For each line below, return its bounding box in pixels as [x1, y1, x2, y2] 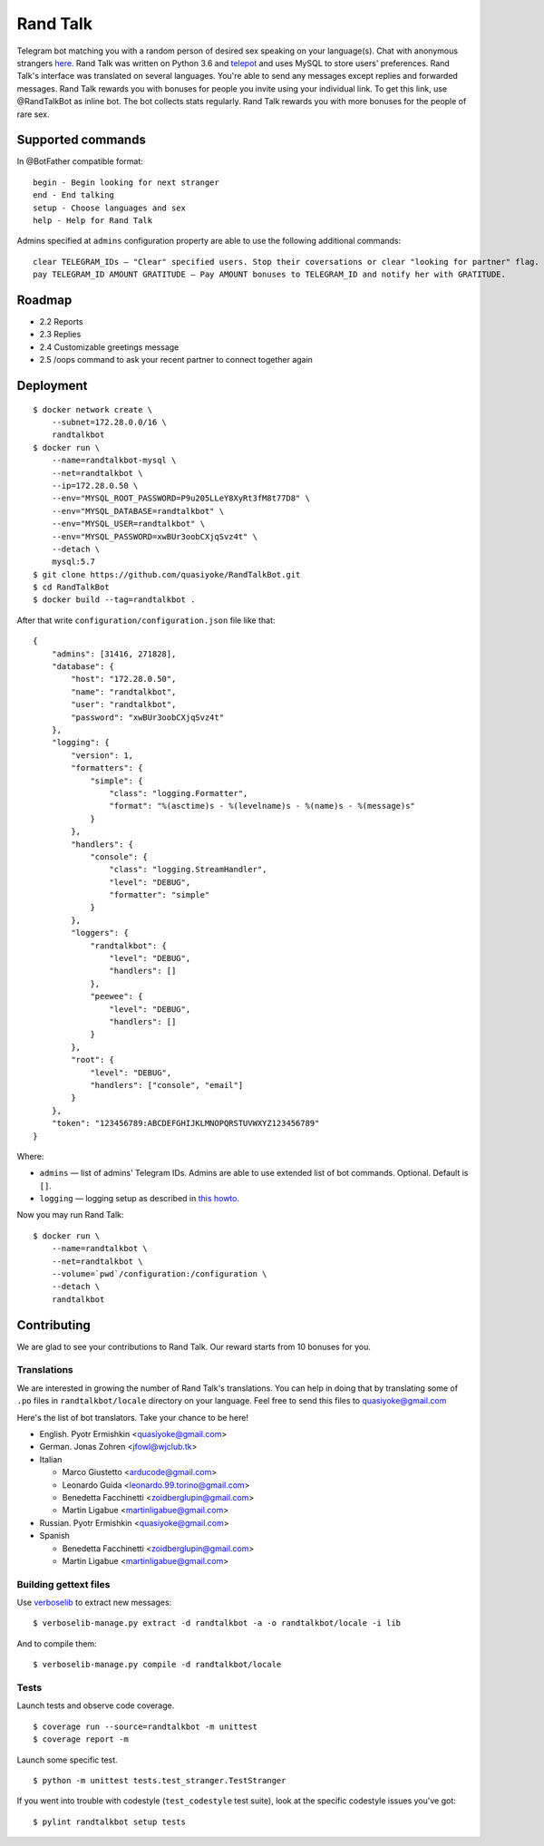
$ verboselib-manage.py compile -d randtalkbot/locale [33, 1659, 282, 1670]
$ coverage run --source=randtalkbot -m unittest [33, 1721, 258, 1732]
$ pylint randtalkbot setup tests [33, 1816, 186, 1827]
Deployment [16, 378, 88, 393]
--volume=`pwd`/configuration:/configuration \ [51, 1269, 267, 1279]
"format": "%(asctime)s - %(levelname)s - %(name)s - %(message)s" [109, 801, 416, 811]
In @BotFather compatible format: [16, 156, 144, 167]
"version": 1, [71, 750, 134, 761]
